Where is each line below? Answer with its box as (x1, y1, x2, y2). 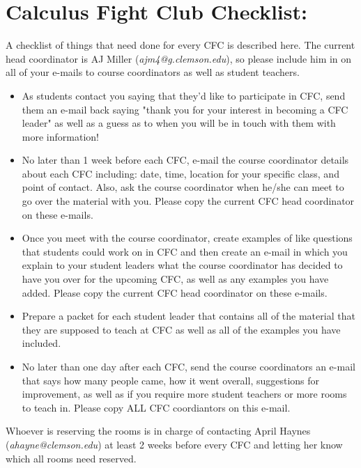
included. (22, 336, 61, 350)
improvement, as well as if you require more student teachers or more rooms (22, 387, 347, 401)
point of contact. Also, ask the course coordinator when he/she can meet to (22, 180, 344, 194)
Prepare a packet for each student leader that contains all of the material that (22, 309, 355, 323)
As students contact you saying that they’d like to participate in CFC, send (22, 88, 346, 102)
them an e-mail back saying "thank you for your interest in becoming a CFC (22, 102, 348, 116)
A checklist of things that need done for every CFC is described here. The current (6, 38, 355, 52)
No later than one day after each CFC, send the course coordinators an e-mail (22, 359, 355, 373)
